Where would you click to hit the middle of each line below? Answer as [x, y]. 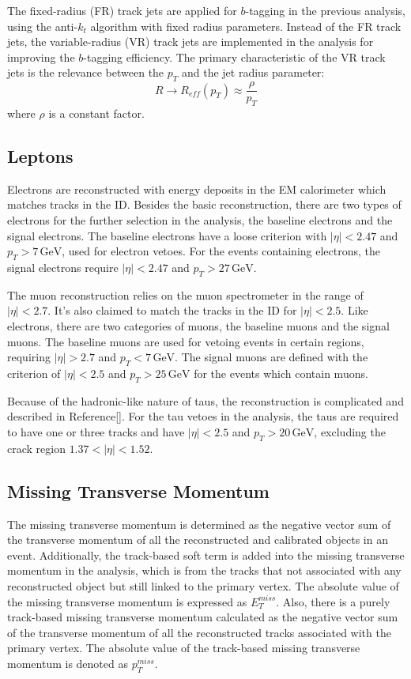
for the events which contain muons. [281, 373]
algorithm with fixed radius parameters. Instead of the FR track [246, 26]
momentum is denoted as [68, 663]
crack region [36, 448]
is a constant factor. [96, 113]
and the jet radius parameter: [253, 72]
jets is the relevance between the [86, 72]
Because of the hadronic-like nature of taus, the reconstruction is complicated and [205, 400]
